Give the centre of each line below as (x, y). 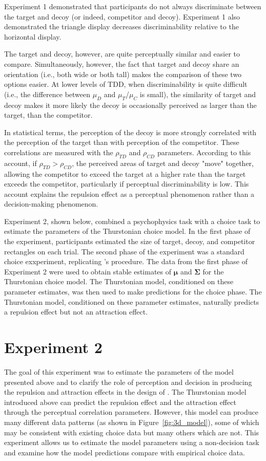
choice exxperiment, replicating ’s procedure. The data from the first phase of (126, 261)
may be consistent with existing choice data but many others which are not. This (132, 432)
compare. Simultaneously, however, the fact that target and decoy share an (122, 63)
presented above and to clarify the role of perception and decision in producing (128, 382)
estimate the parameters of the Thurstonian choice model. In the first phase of (127, 231)
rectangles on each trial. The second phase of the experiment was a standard (124, 251)
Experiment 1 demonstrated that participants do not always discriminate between (133, 6)
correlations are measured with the (59, 152)
